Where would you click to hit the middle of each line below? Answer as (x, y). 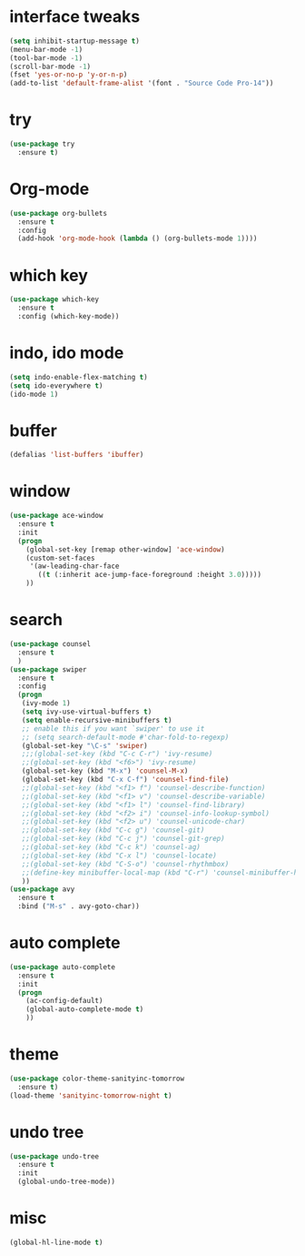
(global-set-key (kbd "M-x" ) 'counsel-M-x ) (105, 771)
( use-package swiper (49, 669)
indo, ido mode (67, 353)
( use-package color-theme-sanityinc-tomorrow (97, 1079)
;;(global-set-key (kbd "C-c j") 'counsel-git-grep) (123, 839)
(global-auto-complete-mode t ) (85, 1009)
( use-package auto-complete (63, 967)
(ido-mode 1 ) (34, 394)
